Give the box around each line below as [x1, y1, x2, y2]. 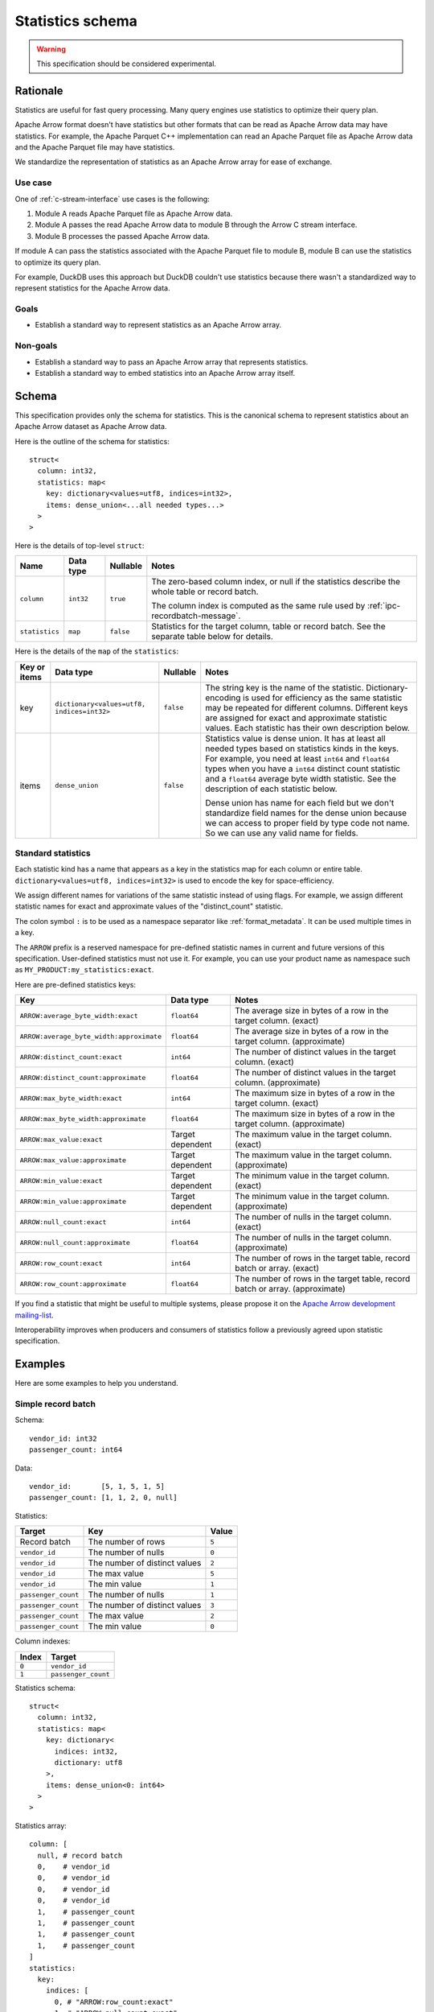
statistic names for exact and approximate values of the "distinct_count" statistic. [14, 901, 284, 911]
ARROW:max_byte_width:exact [19, 1094, 123, 1103]
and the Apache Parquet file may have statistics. [14, 142, 175, 152]
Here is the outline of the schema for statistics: [14, 436, 170, 446]
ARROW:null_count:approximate [19, 1238, 130, 1247]
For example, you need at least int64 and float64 [205, 752, 390, 764]
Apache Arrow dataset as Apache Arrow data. [14, 422, 167, 431]
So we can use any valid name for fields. [205, 827, 358, 839]
